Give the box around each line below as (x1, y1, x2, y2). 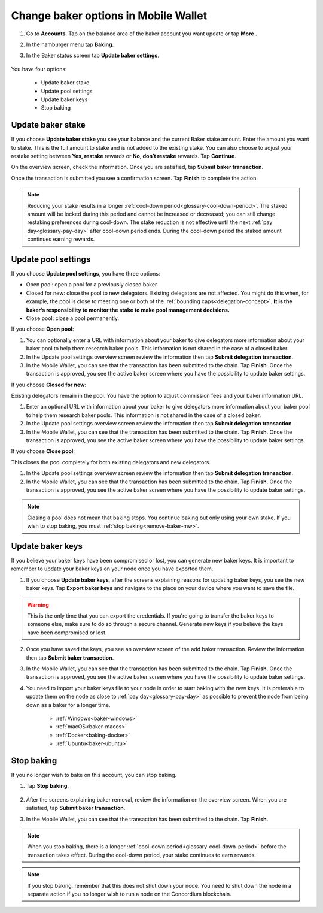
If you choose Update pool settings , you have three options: (11, 270, 160, 277)
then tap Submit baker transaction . (26, 654, 114, 661)
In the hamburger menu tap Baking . (26, 41, 114, 48)
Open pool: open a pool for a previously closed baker (26, 281, 157, 288)
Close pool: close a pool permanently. (26, 315, 120, 322)
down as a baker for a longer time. (26, 701, 111, 708)
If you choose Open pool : (11, 325, 74, 332)
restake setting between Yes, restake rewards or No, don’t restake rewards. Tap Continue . (11, 152, 236, 159)
